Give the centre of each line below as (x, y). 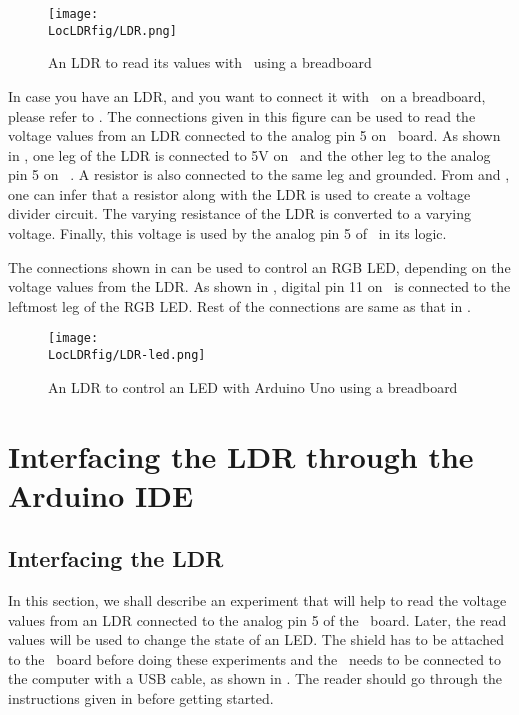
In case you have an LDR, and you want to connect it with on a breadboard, (247, 95)
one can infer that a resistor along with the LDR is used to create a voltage (239, 193)
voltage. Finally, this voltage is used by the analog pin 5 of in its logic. (227, 233)
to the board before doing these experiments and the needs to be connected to (255, 658)
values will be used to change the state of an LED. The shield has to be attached (256, 639)
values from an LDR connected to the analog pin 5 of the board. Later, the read (257, 619)
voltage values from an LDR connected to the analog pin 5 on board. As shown (254, 135)
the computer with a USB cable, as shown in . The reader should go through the (255, 678)
